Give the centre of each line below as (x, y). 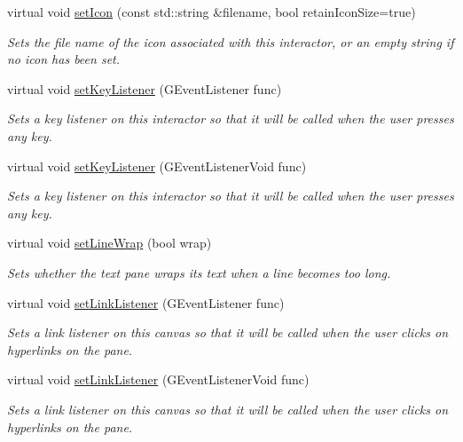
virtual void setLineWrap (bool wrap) (110, 243)
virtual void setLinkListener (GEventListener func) (146, 302)
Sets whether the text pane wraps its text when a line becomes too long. (199, 272)
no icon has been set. (64, 59)
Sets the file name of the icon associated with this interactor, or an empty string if (231, 41)
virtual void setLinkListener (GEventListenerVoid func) (158, 379)
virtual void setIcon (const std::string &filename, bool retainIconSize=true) (212, 12)
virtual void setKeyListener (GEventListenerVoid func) (157, 166)
